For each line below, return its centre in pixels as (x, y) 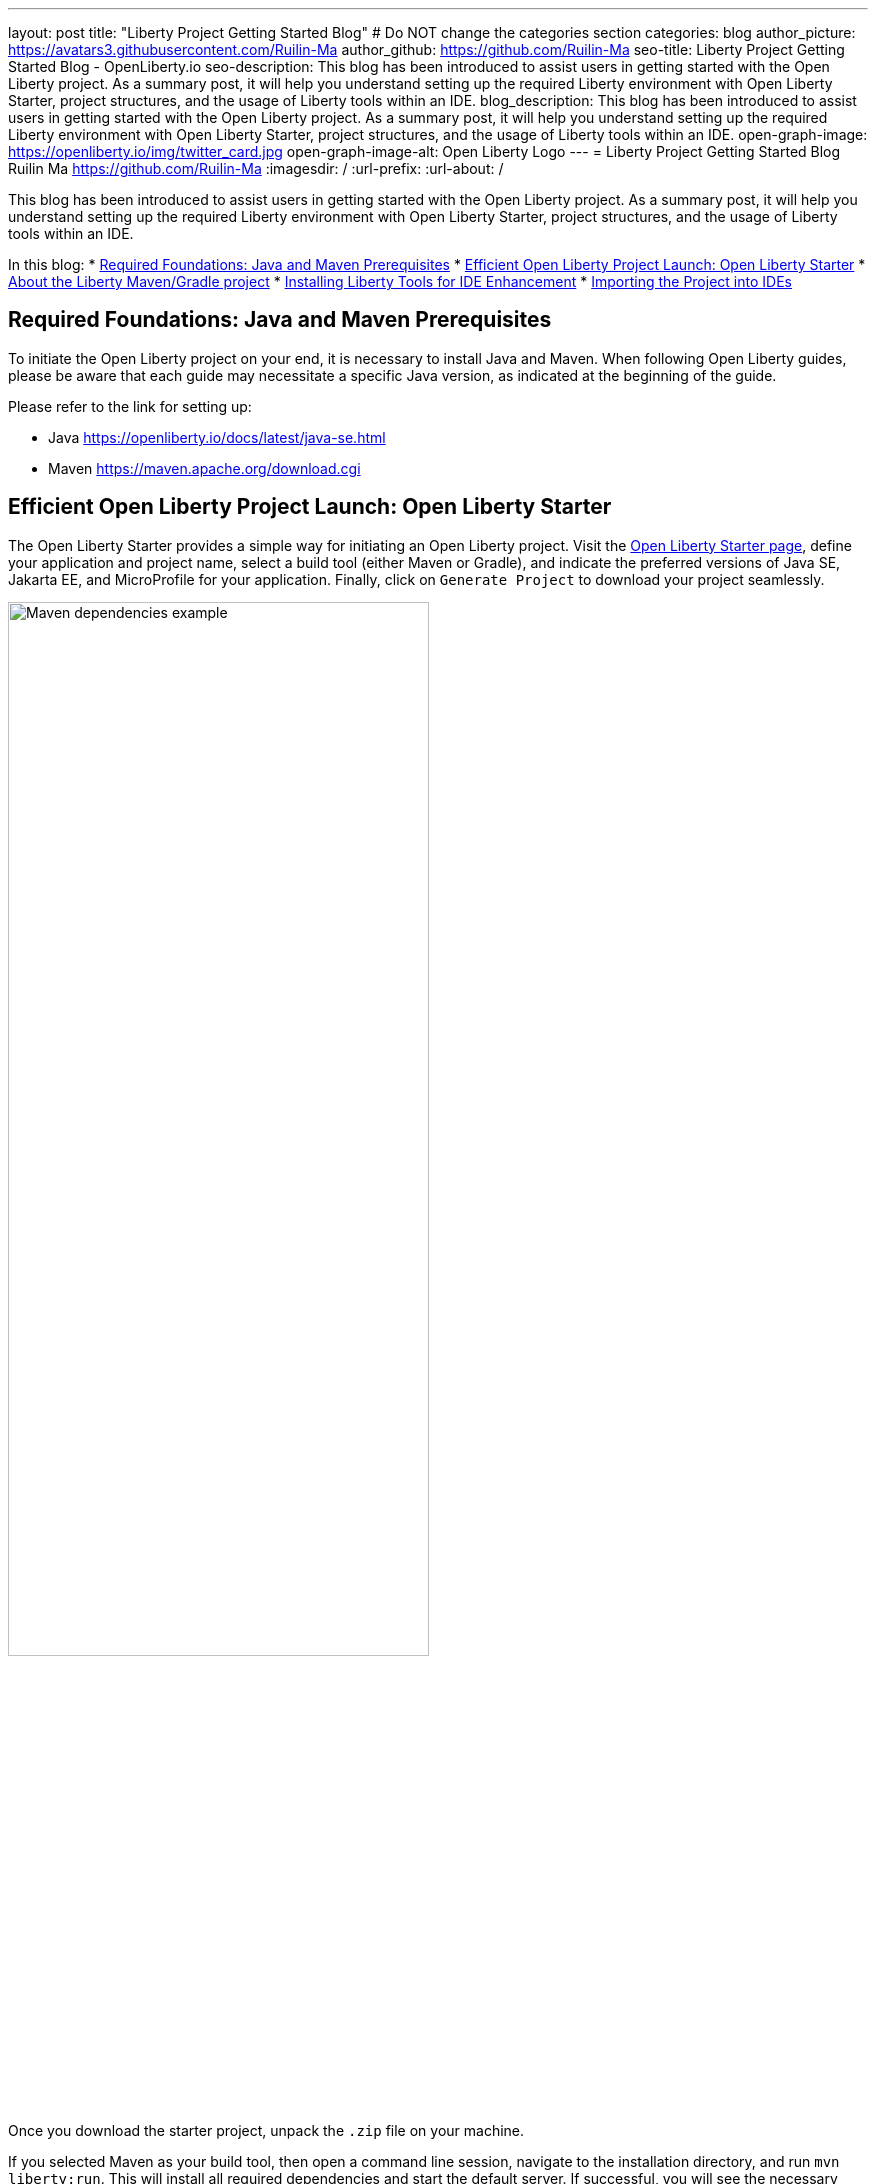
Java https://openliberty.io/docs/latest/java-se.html (217, 437)
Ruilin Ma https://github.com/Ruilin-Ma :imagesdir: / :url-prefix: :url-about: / (256, 168)
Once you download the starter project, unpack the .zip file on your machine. (266, 2131)
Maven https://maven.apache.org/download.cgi (204, 468)
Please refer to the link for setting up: (130, 406)
